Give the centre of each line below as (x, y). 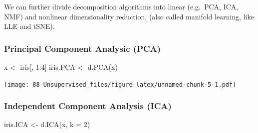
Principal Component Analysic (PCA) (83, 48)
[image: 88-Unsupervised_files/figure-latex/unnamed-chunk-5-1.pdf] (120, 84)
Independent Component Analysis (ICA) (88, 106)
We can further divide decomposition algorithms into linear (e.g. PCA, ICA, (121, 6)
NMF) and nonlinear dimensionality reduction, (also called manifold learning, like (129, 16)
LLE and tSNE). (29, 26)
